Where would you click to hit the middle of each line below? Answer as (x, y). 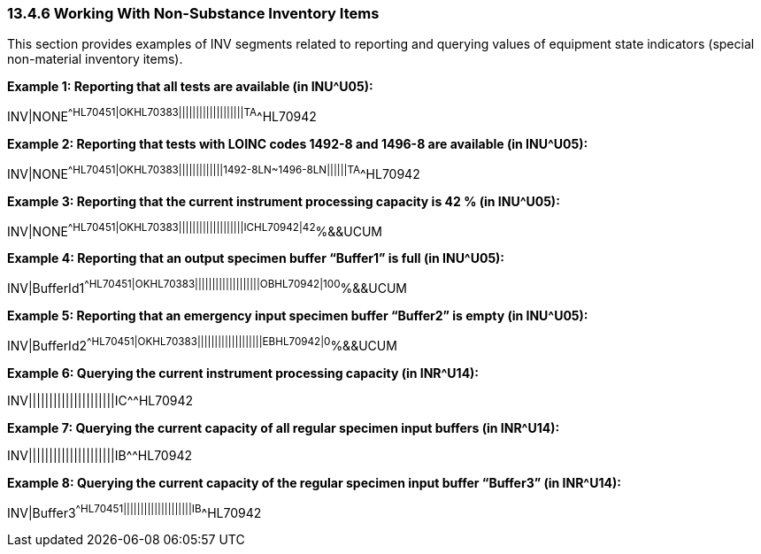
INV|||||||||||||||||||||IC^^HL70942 (100, 400)
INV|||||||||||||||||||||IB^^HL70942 (100, 455)
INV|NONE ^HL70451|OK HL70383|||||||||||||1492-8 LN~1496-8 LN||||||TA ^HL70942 (214, 173)
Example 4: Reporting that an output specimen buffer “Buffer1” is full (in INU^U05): (256, 258)
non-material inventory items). (95, 59)
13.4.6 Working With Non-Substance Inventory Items (193, 13)
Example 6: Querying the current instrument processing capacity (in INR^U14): (243, 373)
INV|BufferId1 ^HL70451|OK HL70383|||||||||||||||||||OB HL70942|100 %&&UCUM (208, 287)
